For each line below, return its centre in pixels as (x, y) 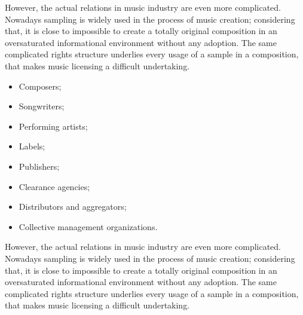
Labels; (32, 146)
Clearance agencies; (54, 186)
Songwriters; (42, 106)
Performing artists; (53, 126)
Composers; (40, 86)
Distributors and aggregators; (73, 207)
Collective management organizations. (88, 226)
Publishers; (39, 166)
